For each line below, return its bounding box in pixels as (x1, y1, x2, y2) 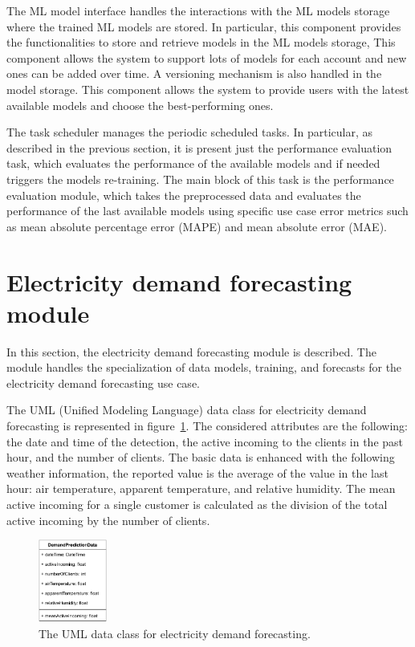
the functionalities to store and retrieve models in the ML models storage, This (6, 34, 396, 51)
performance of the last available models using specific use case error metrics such (6, 202, 409, 219)
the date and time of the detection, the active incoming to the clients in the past (6, 433, 404, 450)
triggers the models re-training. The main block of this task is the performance (6, 170, 394, 187)
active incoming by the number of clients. (6, 511, 210, 528)
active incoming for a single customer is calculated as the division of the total (6, 495, 388, 512)
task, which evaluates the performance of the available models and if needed (6, 155, 380, 172)
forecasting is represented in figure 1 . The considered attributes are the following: (6, 417, 408, 433)
